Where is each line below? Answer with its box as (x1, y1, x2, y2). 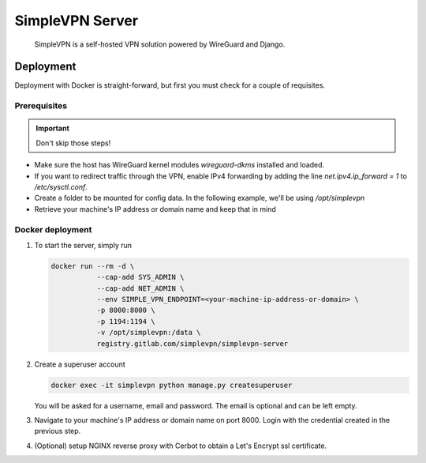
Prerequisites (14, 100, 67, 111)
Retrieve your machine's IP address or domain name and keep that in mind (34, 204, 276, 213)
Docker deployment (14, 224, 92, 235)
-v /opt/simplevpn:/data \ (96, 328, 201, 337)
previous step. (34, 427, 81, 436)
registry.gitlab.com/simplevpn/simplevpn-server (96, 339, 289, 348)
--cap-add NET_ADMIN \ (96, 284, 185, 292)
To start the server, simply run (34, 240, 133, 250)
